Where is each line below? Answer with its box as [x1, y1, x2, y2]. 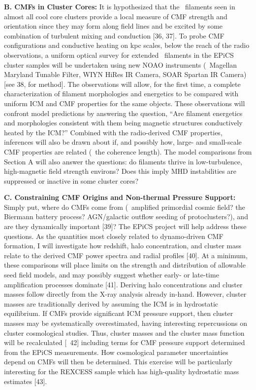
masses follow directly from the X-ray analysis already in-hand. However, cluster [4, 289, 247, 299]
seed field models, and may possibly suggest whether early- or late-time [4, 270, 219, 280]
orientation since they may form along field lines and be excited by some [4, 21, 223, 31]
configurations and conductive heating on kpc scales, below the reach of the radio [4, 40, 250, 50]
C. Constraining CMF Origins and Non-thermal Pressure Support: [4, 192, 236, 202]
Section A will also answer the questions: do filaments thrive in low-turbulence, [4, 156, 242, 166]
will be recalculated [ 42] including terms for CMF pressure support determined [4, 337, 245, 348]
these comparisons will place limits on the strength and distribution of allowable [4, 260, 246, 270]
